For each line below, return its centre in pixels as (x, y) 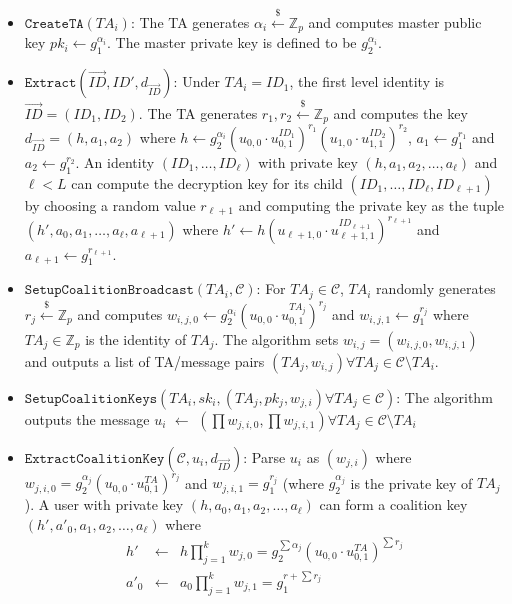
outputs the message (87, 418)
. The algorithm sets (276, 338)
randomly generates (436, 288)
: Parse (264, 456)
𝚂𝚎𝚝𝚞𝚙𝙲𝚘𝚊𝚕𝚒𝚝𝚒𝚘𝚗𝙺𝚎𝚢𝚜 (91, 398)
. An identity (115, 161)
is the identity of (136, 338)
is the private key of (411, 482)
